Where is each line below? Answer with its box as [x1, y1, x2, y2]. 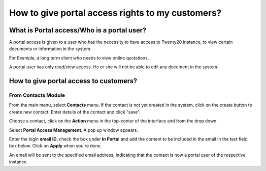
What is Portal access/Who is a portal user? [9, 26, 146, 34]
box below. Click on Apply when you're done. [9, 143, 102, 149]
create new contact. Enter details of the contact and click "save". [9, 109, 141, 115]
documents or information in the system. [9, 46, 92, 52]
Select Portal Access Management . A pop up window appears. [9, 127, 138, 133]
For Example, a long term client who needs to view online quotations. [9, 55, 149, 61]
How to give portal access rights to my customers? [9, 7, 222, 18]
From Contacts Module [9, 92, 65, 99]
